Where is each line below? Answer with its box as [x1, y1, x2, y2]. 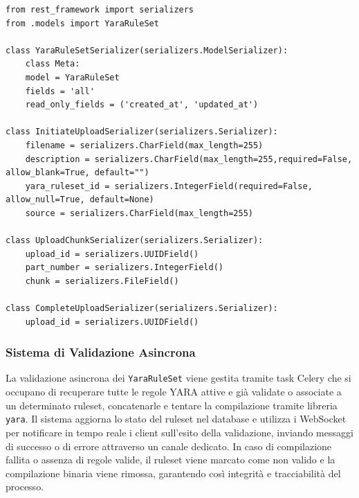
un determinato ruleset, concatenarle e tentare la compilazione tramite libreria [6, 398, 338, 412]
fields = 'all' [25, 86, 95, 96]
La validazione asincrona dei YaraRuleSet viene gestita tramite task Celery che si [6, 371, 351, 385]
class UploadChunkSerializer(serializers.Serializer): [6, 235, 264, 246]
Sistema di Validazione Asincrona [6, 344, 196, 361]
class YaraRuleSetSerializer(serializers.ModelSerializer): [6, 45, 288, 55]
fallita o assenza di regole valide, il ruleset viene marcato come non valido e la [6, 452, 335, 467]
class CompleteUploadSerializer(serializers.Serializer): [6, 303, 278, 314]
